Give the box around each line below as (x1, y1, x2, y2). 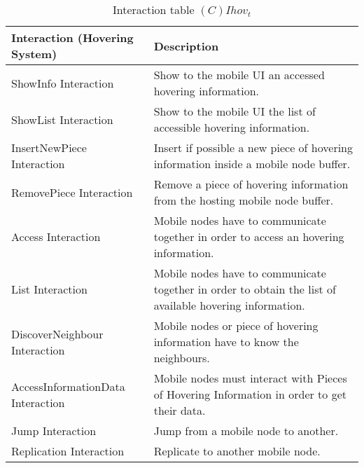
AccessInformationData (11, 378, 125, 394)
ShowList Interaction (11, 111, 113, 128)
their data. (153, 402, 206, 418)
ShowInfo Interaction (11, 74, 114, 91)
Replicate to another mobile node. (153, 443, 321, 459)
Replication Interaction (11, 443, 125, 459)
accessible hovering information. (153, 119, 310, 135)
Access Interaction (11, 228, 101, 245)
